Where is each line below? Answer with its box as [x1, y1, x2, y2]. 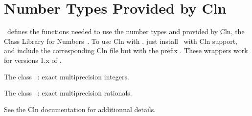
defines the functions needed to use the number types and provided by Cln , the [7, 26, 245, 37]
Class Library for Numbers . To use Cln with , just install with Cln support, [4, 36, 238, 46]
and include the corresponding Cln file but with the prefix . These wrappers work [4, 45, 248, 56]
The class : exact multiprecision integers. [4, 71, 129, 81]
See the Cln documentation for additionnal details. [4, 104, 156, 114]
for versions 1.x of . [4, 55, 62, 65]
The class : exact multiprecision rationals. [4, 88, 132, 98]
